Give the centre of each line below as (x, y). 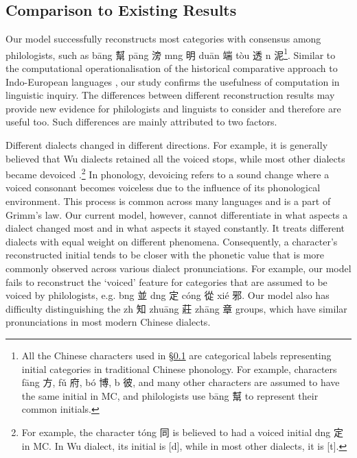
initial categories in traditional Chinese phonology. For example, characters (179, 369)
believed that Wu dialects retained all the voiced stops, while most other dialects (175, 158)
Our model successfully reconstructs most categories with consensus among (163, 39)
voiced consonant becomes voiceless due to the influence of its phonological (163, 188)
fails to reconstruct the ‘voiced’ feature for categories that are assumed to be (166, 281)
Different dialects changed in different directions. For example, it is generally (167, 145)
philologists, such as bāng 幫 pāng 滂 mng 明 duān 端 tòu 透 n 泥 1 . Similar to (171, 53)
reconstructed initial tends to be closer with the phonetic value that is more (165, 255)
